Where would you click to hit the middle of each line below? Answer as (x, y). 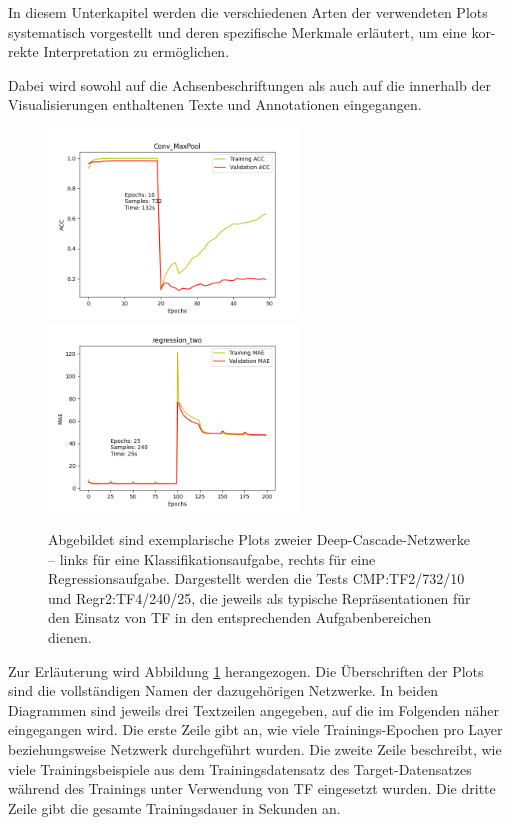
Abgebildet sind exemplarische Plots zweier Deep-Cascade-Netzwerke (259, 539)
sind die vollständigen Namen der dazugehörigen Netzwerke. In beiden (223, 690)
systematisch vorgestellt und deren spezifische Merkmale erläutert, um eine (237, 31)
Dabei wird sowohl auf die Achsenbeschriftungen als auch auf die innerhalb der (249, 84)
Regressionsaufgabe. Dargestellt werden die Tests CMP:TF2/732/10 (256, 578)
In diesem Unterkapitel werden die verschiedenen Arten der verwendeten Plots (248, 12)
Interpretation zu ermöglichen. (136, 51)
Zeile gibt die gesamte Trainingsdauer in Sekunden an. (174, 807)
